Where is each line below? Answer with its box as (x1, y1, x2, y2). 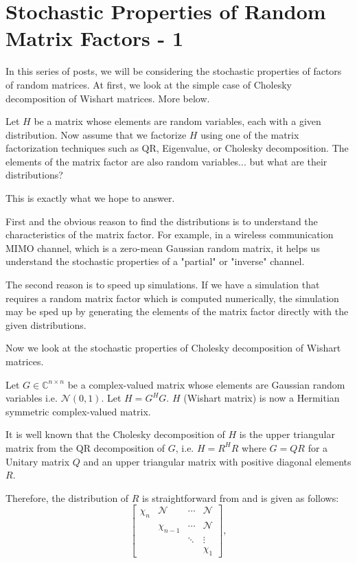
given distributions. (5, 317, 87, 332)
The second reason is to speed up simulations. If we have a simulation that (5, 277, 320, 292)
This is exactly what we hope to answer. (5, 191, 175, 205)
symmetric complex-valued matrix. (5, 404, 151, 418)
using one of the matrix (200, 127, 299, 141)
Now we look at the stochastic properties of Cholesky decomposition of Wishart (5, 341, 341, 355)
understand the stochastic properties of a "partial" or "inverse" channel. (5, 254, 305, 268)
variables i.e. (5, 391, 58, 405)
